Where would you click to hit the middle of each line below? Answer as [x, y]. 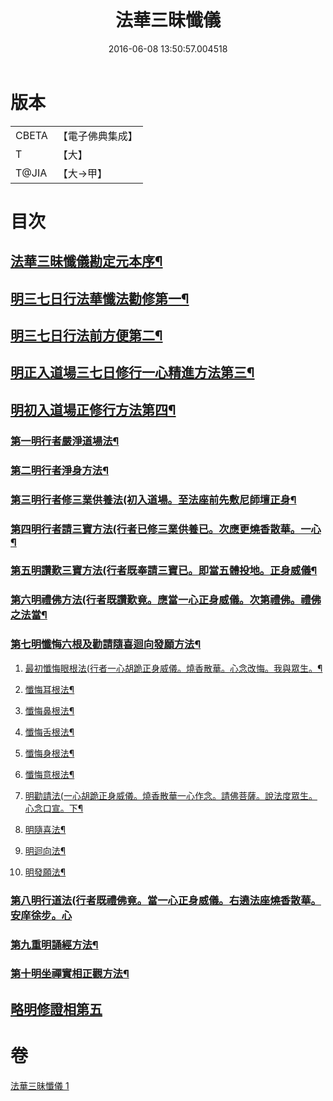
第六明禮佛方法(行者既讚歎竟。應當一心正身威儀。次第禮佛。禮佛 [166, 600]
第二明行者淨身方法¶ [60, 470]
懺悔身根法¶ [49, 753]
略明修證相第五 [56, 1009]
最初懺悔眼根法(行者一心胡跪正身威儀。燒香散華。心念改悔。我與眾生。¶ [173, 668]
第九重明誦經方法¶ [54, 944]
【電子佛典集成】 [97, 136]
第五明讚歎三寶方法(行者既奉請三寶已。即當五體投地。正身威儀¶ [164, 571]
